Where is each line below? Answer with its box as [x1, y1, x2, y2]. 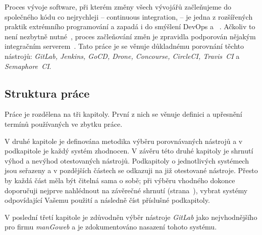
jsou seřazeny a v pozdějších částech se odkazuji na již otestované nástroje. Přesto [5, 165, 258, 176]
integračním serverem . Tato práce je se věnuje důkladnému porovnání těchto [5, 41, 244, 51]
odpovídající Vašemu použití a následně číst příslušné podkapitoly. [5, 195, 210, 205]
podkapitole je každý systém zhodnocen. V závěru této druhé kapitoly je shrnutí [5, 145, 253, 156]
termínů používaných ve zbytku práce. [5, 118, 123, 129]
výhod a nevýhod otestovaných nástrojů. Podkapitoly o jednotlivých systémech [5, 155, 249, 166]
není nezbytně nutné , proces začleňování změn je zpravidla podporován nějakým [5, 31, 256, 41]
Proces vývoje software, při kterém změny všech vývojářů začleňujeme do [5, 2, 231, 12]
